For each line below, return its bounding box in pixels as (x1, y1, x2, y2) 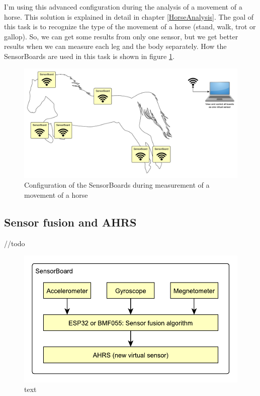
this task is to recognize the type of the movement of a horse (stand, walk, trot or (4, 21, 256, 32)
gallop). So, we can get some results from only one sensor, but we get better (4, 31, 238, 41)
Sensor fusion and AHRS (4, 214, 137, 230)
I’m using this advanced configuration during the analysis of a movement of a (4, 2, 242, 12)
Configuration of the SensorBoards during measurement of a (24, 180, 210, 190)
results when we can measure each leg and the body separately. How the (4, 41, 227, 51)
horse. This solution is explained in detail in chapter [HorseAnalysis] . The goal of (4, 11, 254, 22)
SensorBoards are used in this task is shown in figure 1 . (4, 50, 175, 61)
